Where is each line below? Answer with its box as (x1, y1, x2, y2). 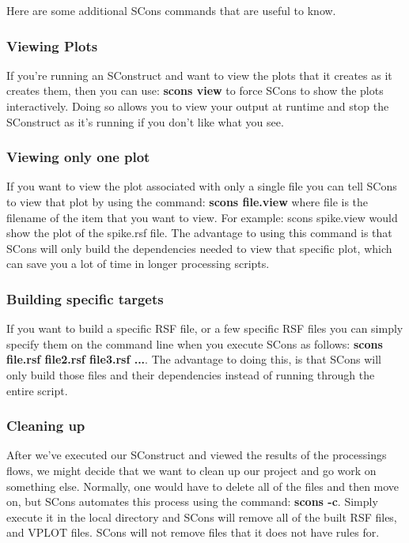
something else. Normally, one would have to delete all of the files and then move (6, 477, 400, 494)
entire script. (6, 382, 68, 398)
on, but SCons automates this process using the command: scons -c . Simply (6, 493, 378, 510)
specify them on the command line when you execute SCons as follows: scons (6, 335, 383, 352)
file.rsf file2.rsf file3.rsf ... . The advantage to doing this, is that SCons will (6, 351, 381, 368)
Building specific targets (6, 288, 164, 308)
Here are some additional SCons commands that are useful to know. (6, 2, 336, 18)
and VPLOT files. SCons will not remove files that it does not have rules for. (6, 524, 380, 541)
